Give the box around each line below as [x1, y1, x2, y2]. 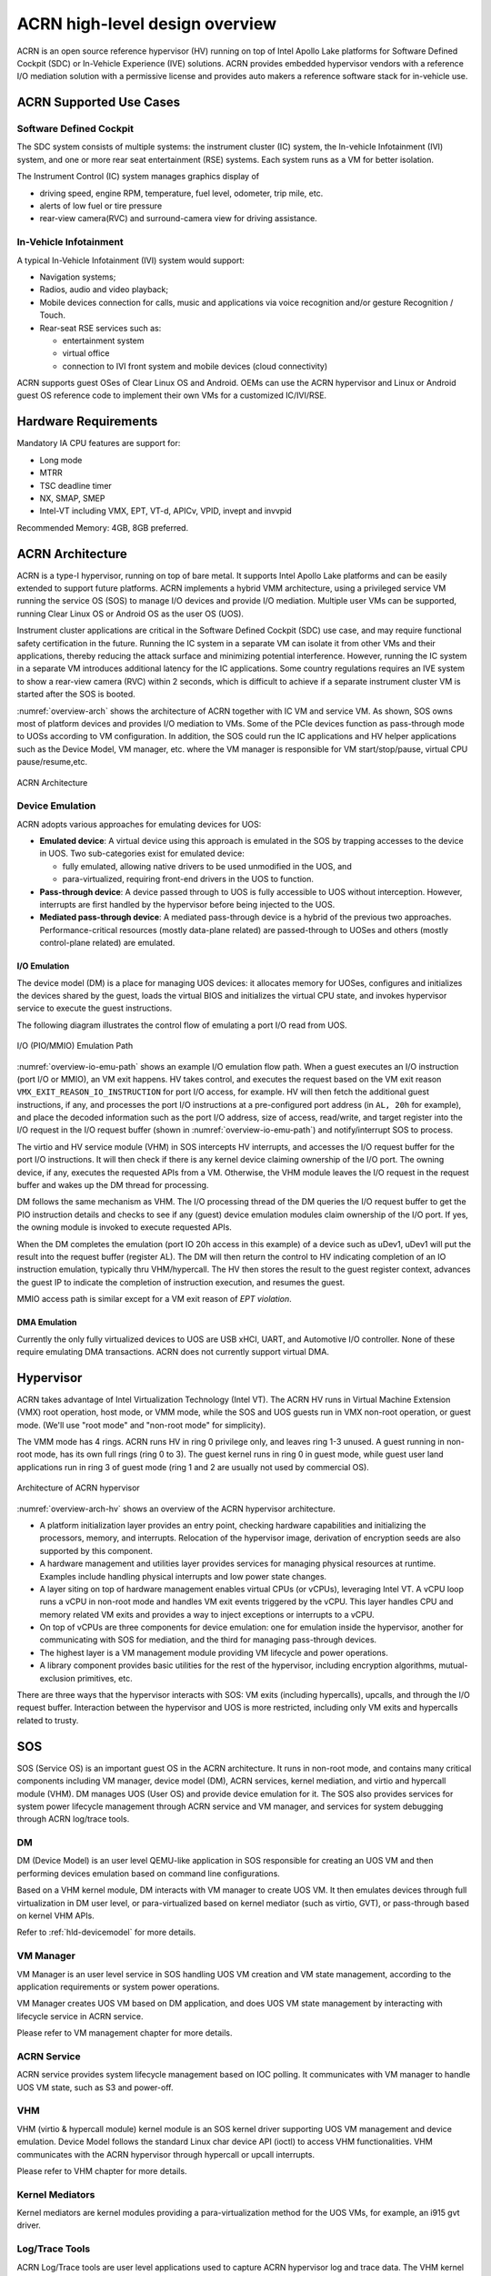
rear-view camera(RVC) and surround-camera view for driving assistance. [39, 213, 317, 224]
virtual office [62, 348, 110, 359]
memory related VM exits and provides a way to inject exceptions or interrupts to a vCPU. [39, 1609, 375, 1620]
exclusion [39, 1672, 76, 1683]
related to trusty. [16, 1714, 79, 1725]
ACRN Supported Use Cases [16, 95, 181, 110]
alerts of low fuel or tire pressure [39, 200, 163, 211]
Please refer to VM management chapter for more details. [16, 2027, 233, 2038]
